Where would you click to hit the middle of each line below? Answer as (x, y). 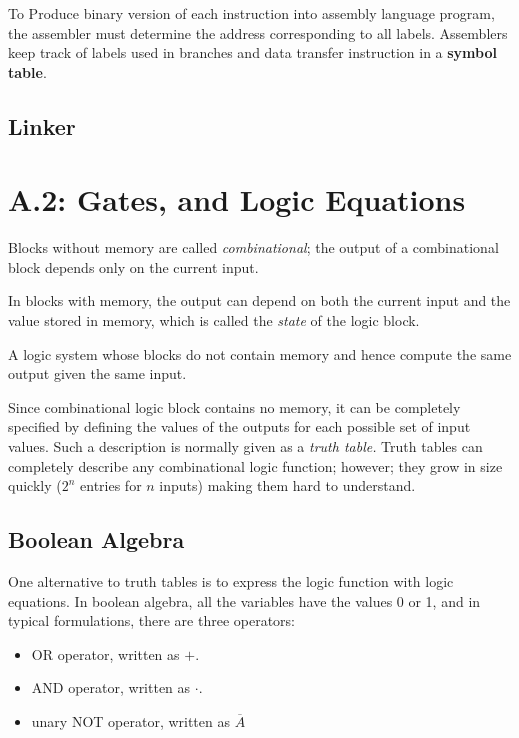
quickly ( (35, 485)
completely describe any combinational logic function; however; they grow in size (255, 465)
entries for (111, 485)
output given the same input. (97, 373)
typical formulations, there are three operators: (152, 620)
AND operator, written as (111, 687)
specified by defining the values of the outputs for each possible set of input (239, 426)
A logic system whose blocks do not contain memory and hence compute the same (260, 353)
